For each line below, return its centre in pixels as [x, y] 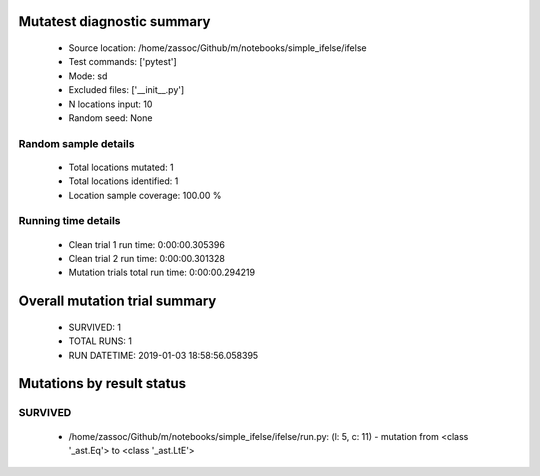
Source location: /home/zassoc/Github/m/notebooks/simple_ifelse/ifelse [217, 48]
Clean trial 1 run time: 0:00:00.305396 [146, 244]
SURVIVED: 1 [95, 327]
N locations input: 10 [110, 104]
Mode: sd [88, 76]
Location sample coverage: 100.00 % [145, 195]
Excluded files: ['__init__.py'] [126, 90]
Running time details [69, 221]
